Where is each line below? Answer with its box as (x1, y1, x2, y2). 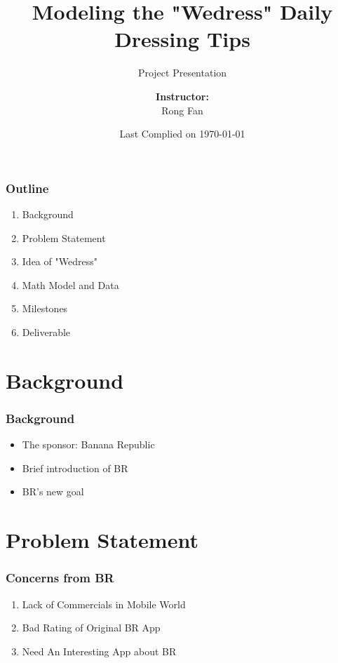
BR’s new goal (22, 484, 84, 499)
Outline (6, 179, 49, 196)
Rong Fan (161, 102, 203, 117)
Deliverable (22, 324, 71, 339)
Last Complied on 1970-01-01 (119, 126, 245, 141)
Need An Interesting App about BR (22, 643, 177, 658)
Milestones (22, 301, 68, 316)
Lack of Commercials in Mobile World (22, 596, 186, 611)
